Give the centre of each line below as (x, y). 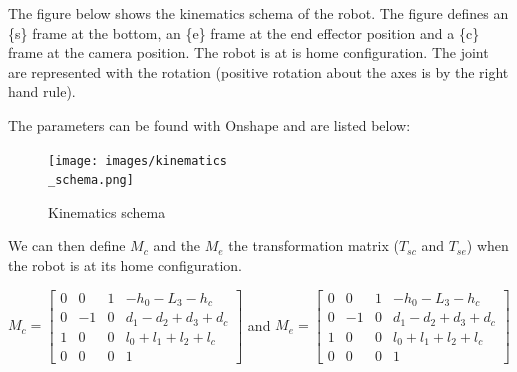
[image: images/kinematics (137, 160)
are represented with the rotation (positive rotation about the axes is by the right (258, 71)
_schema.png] (91, 180)
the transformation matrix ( (313, 245)
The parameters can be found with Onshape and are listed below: (209, 124)
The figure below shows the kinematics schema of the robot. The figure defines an (258, 13)
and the (177, 245)
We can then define (67, 245)
